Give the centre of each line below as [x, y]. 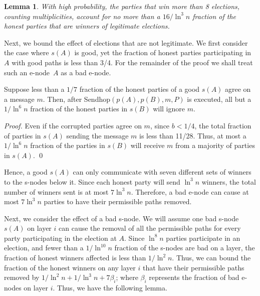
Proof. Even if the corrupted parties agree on [73, 125]
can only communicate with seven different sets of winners [162, 172]
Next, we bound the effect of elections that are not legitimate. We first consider [126, 42]
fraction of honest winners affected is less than [75, 258]
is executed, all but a [219, 99]
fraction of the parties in [68, 145]
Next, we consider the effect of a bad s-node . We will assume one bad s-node [121, 218]
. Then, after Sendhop [76, 99]
